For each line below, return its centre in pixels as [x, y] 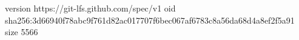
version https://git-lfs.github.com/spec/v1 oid [90, 8]
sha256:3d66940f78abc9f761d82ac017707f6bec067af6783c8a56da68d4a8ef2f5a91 [150, 20]
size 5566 [22, 32]
